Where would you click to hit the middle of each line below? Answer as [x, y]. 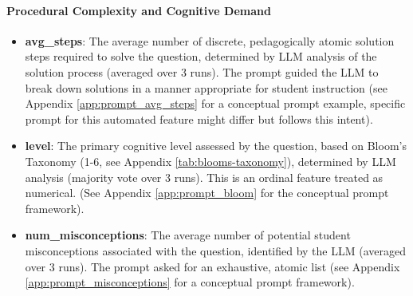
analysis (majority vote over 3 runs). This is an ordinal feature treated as [204, 177]
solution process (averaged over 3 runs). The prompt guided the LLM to [202, 71]
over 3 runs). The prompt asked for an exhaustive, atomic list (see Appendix [212, 266]
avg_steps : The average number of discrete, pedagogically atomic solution [210, 40]
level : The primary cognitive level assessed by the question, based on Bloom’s [216, 146]
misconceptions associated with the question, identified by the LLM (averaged [215, 250]
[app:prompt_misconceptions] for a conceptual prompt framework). [190, 282]
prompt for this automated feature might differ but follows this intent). [199, 118]
